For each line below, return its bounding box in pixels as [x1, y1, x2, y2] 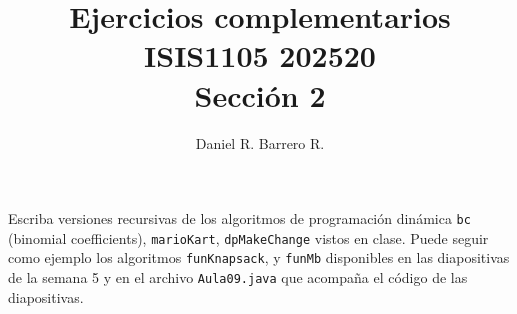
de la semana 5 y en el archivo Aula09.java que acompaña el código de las [8, 267, 468, 288]
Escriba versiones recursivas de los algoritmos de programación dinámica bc [8, 208, 471, 229]
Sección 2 [194, 74, 326, 115]
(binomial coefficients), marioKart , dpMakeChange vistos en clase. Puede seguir [8, 227, 489, 248]
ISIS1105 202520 [144, 35, 376, 76]
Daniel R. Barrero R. [195, 132, 325, 153]
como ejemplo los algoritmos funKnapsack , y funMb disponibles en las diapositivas [8, 247, 510, 268]
